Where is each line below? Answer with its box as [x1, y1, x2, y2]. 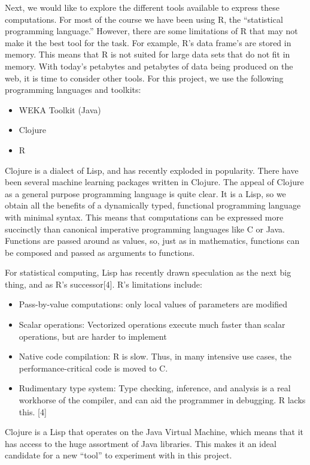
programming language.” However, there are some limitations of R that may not [5, 25, 298, 37]
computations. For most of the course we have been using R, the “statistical [5, 13, 283, 25]
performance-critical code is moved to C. [19, 361, 168, 374]
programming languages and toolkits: [5, 83, 141, 96]
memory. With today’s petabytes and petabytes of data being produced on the [5, 59, 293, 72]
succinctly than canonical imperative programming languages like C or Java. [5, 222, 285, 235]
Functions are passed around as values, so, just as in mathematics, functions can [5, 234, 300, 247]
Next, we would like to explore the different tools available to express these [5, 1, 279, 13]
